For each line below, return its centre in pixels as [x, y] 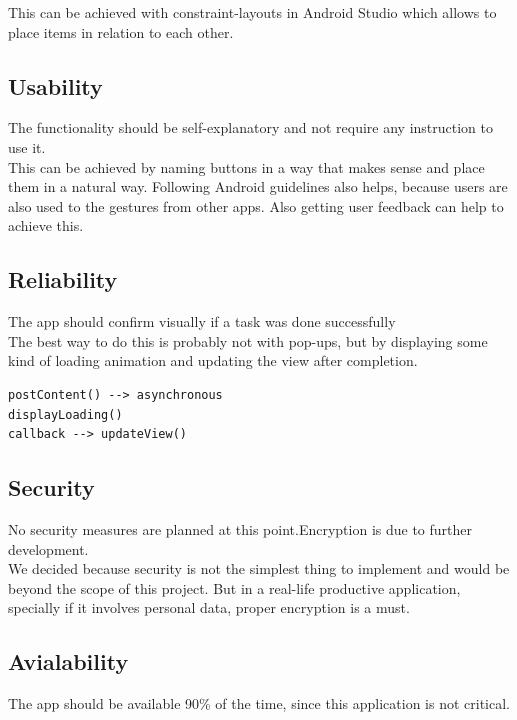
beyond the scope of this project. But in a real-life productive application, [234, 587]
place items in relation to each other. [121, 31]
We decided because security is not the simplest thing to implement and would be [259, 568]
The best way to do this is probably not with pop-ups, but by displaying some [248, 340]
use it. [27, 146]
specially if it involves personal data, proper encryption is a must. [209, 607]
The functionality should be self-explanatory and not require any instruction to [251, 127]
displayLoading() [65, 414]
